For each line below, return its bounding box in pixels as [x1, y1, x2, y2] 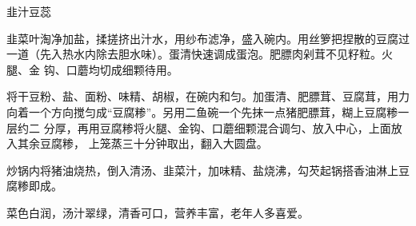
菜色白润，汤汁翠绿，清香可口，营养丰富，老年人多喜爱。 [6, 204, 309, 220]
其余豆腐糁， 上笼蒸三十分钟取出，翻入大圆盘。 [17, 135, 268, 152]
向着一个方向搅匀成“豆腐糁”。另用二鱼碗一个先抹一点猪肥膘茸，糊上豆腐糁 [6, 103, 398, 120]
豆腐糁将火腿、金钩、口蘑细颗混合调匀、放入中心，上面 [99, 119, 391, 136]
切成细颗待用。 [99, 61, 178, 77]
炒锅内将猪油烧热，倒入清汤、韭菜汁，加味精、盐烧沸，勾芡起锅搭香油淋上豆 [6, 161, 410, 178]
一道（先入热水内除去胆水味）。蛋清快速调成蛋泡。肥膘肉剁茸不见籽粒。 [6, 46, 382, 62]
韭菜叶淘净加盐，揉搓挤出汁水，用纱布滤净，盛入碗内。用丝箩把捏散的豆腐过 [6, 30, 410, 46]
